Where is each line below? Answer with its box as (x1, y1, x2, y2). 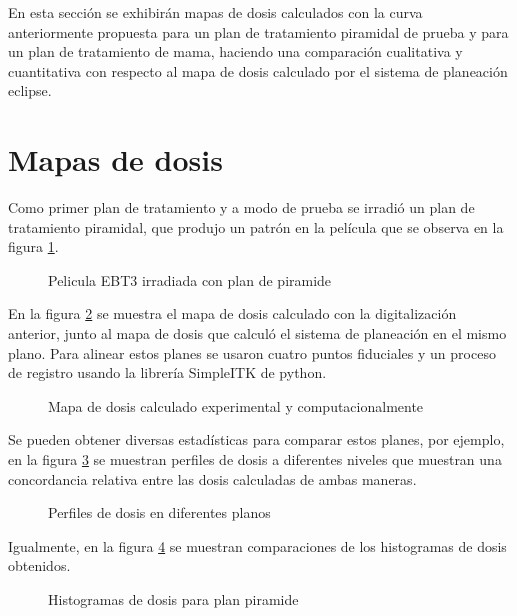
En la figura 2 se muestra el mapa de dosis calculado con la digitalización (8, 303, 457, 324)
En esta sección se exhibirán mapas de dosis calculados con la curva (8, 2, 423, 22)
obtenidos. (8, 555, 71, 576)
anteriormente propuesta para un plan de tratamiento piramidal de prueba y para (8, 21, 509, 42)
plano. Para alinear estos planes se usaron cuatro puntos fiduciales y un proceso (8, 342, 496, 363)
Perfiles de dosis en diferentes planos (48, 502, 271, 523)
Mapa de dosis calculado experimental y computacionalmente (48, 395, 424, 416)
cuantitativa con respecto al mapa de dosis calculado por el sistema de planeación (8, 60, 508, 81)
